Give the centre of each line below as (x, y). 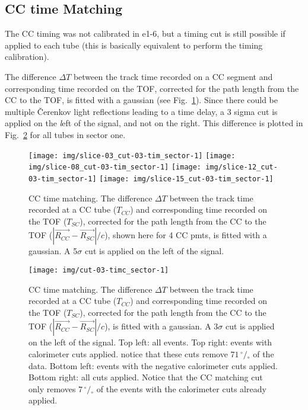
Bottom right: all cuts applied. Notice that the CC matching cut (146, 377)
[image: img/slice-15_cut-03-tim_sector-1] (186, 179)
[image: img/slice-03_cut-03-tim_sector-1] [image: (132, 156)
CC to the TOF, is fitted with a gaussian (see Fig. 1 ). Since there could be (141, 100)
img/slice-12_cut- (242, 167)
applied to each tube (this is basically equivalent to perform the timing (134, 45)
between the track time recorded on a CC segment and (173, 76)
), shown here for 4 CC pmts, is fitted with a (186, 235)
